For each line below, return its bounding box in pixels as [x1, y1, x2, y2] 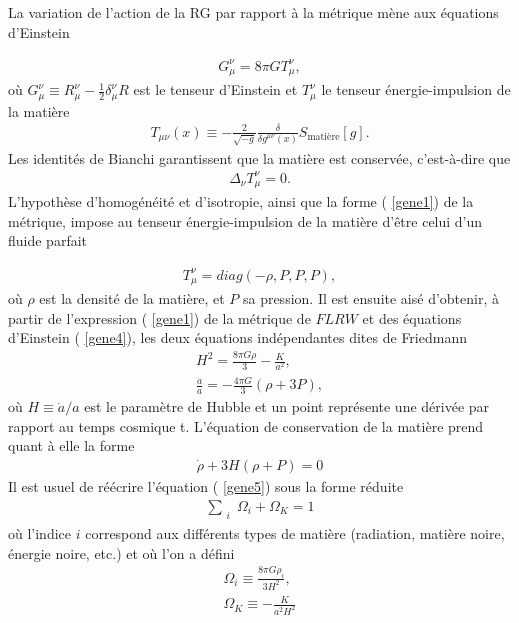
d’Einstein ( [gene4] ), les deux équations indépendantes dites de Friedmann [8, 327, 467, 348]
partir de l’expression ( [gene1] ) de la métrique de [8, 307, 311, 328]
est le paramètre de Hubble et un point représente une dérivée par [84, 396, 490, 417]
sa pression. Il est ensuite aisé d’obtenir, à [242, 288, 499, 309]
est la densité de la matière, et [39, 288, 225, 309]
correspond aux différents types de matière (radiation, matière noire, [85, 523, 505, 544]
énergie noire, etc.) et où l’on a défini [8, 542, 235, 563]
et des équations [362, 307, 462, 328]
